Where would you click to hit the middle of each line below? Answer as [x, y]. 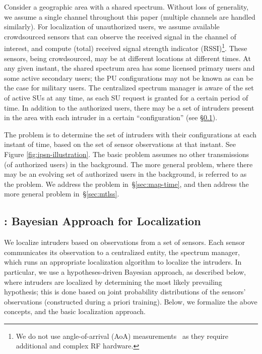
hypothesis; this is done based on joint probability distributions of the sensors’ [125, 292]
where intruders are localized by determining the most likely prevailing [113, 282]
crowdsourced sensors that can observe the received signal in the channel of [120, 36]
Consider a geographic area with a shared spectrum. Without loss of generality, [126, 7]
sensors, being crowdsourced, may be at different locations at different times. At [127, 58]
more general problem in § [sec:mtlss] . [62, 194]
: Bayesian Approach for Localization [103, 221]
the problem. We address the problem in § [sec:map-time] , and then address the [126, 184]
